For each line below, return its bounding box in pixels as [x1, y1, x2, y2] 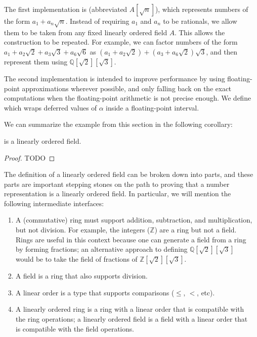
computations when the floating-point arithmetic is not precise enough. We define [4, 93, 251, 103]
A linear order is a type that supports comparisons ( [15, 287, 174, 297]
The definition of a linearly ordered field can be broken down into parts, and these [4, 169, 253, 179]
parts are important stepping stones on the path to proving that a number [4, 178, 229, 189]
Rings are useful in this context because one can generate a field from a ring [15, 234, 246, 244]
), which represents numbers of [155, 4, 248, 14]
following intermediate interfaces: [4, 198, 104, 208]
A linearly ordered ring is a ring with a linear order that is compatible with [15, 304, 244, 314]
